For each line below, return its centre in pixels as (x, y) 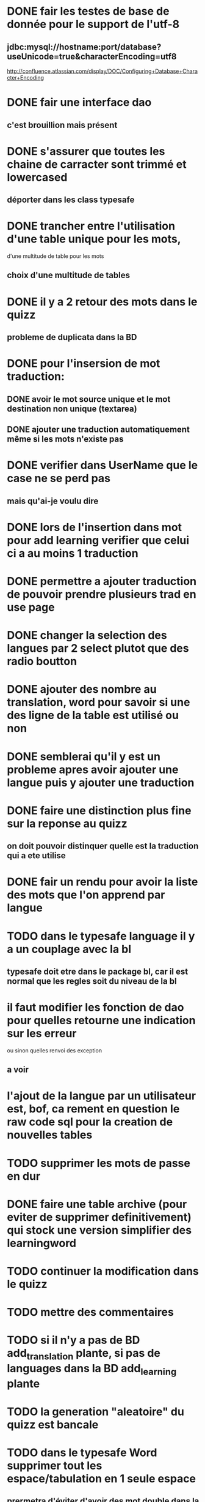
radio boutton (42, 661)
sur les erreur (42, 1034)
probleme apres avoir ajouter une (93, 769)
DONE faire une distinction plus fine (99, 810)
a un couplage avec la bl (69, 949)
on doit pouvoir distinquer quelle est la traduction (103, 846)
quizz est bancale (53, 1425)
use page (31, 607)
